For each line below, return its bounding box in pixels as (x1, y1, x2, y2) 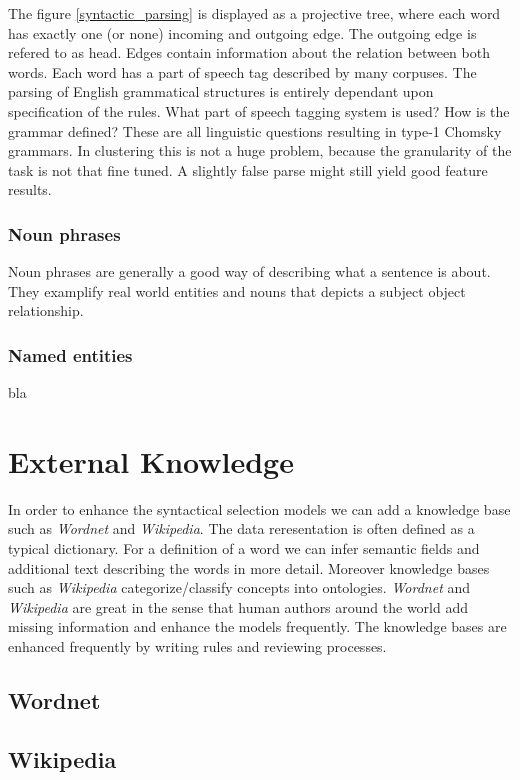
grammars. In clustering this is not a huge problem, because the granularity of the (8, 140, 512, 161)
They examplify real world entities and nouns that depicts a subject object (8, 280, 466, 301)
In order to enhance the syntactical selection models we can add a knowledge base (8, 498, 511, 519)
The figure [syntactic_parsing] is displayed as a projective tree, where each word (8, 3, 501, 23)
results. (8, 179, 52, 200)
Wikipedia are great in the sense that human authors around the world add (8, 596, 469, 617)
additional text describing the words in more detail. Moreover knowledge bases (8, 557, 490, 578)
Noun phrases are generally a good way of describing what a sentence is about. (8, 261, 491, 282)
